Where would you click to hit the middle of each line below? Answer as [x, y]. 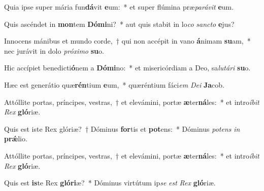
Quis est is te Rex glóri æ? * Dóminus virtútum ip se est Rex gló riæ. [110, 183]
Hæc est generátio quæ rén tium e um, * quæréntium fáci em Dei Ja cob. [114, 84]
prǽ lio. [16, 139]
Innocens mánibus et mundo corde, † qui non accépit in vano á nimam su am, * [127, 41]
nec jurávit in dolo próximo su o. [54, 50]
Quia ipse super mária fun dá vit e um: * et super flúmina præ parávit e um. [119, 7]
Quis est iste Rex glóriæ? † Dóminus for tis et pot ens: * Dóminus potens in [122, 128]
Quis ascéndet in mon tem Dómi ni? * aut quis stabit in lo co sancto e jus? [119, 24]
